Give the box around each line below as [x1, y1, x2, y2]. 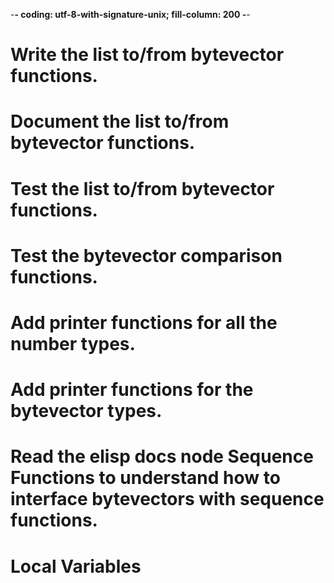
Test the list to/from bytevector [10, 177, 275, 200]
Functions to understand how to [10, 467, 281, 489]
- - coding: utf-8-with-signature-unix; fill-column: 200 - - [10, 9, 251, 20]
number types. [10, 332, 136, 355]
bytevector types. [10, 400, 163, 423]
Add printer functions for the [10, 379, 254, 401]
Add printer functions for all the [10, 311, 278, 334]
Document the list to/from [10, 110, 230, 133]
